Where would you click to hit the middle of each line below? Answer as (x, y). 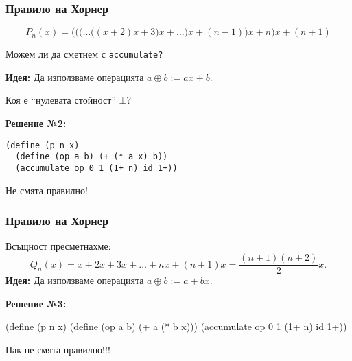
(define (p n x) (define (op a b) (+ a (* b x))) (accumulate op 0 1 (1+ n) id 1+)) (176, 326)
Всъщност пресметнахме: (58, 246)
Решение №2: (36, 123)
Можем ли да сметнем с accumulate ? (84, 54)
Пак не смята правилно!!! (58, 349)
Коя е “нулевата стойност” (61, 100)
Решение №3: (36, 303)
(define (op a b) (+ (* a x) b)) (92, 157)
